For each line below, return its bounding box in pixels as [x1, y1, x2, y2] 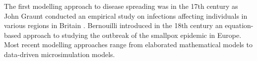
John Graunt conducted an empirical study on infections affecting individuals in [4, 10, 248, 21]
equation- [225, 20, 254, 30]
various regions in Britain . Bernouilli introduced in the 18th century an [4, 20, 223, 30]
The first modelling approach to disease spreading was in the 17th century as [4, 1, 238, 11]
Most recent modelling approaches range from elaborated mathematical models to [4, 39, 253, 50]
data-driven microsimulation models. [4, 49, 115, 59]
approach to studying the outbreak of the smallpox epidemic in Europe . [23, 30, 242, 40]
